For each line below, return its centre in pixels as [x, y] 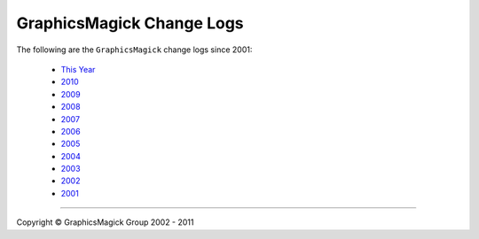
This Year [78, 69]
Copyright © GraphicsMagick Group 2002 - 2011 [105, 222]
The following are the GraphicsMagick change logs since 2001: [134, 50]
